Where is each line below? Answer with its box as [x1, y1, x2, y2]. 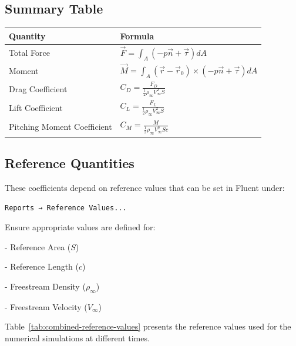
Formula [120, 29, 154, 42]
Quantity [9, 29, 46, 42]
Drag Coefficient [9, 82, 68, 95]
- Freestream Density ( [5, 280, 86, 292]
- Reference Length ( [5, 260, 79, 273]
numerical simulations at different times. [5, 331, 150, 344]
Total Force [9, 46, 50, 59]
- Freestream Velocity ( [5, 300, 88, 313]
